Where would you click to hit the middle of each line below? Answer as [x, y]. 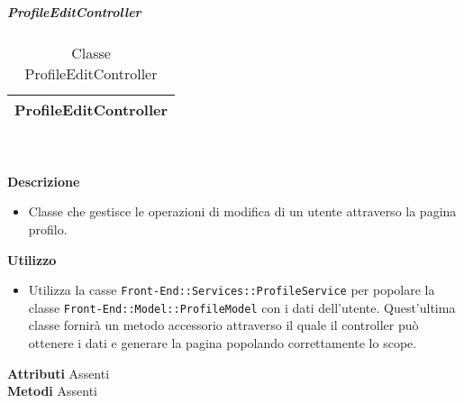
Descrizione [44, 181]
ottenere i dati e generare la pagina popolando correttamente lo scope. [223, 343]
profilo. [48, 229]
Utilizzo [32, 259]
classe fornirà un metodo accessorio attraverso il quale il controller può [223, 325]
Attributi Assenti [59, 373]
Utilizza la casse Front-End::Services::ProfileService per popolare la [232, 290]
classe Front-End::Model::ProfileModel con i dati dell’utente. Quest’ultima [242, 307]
